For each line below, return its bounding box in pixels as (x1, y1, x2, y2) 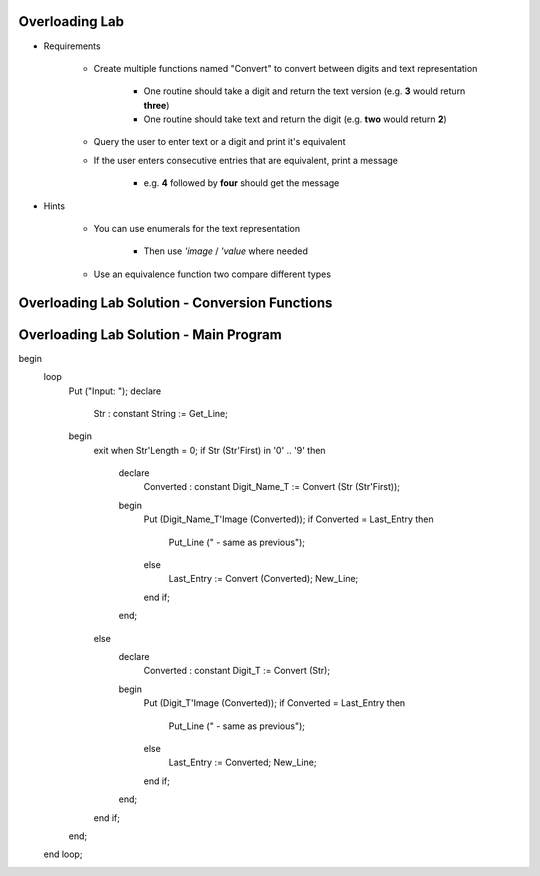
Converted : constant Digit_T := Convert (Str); (143, 665, 330, 677)
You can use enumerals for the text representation (93, 223, 300, 235)
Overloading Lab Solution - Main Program (18, 326, 282, 343)
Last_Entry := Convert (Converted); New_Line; (168, 573, 359, 585)
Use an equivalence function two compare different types (93, 268, 332, 280)
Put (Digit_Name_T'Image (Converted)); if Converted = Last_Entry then (143, 513, 434, 525)
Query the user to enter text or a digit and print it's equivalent (93, 136, 346, 148)
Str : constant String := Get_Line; (93, 407, 229, 419)
